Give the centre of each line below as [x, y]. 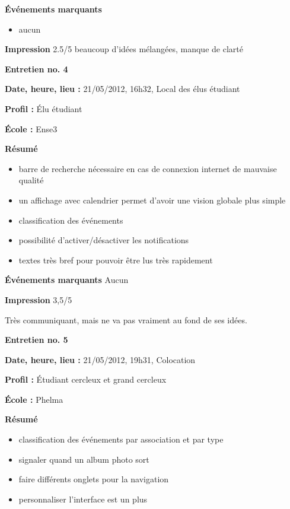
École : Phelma [34, 399]
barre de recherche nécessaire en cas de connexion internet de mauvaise [148, 168]
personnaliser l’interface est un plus [83, 499]
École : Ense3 [31, 128]
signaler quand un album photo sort [84, 459]
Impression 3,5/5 [39, 299]
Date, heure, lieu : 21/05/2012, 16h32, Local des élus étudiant [122, 89]
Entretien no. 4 [36, 69]
